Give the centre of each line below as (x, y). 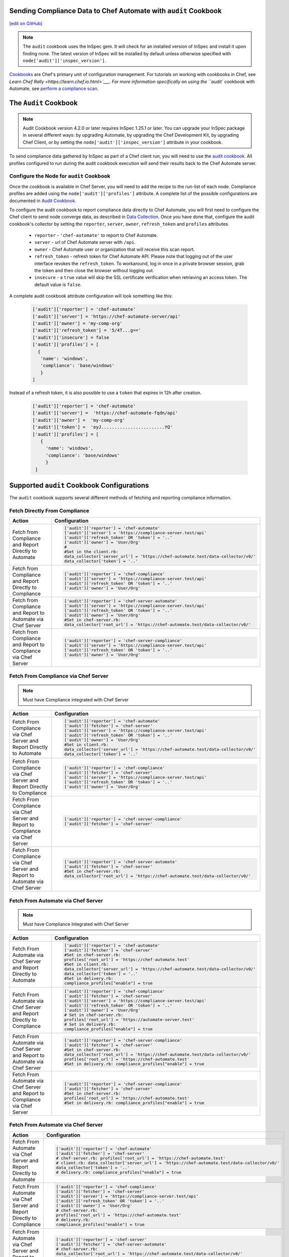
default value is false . (58, 285)
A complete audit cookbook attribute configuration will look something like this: (91, 296)
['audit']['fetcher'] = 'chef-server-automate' (111, 1244)
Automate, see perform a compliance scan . (54, 88)
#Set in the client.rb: (91, 552)
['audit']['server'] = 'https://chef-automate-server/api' (106, 316)
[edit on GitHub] (26, 23)
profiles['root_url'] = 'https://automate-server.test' (129, 1020)
